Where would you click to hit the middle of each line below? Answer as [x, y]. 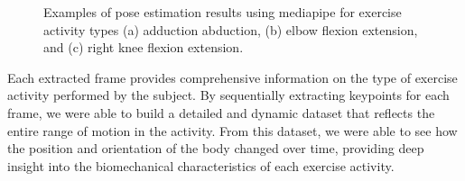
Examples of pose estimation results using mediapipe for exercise [223, 12]
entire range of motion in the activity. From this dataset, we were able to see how [232, 130]
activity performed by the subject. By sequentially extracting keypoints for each [228, 95]
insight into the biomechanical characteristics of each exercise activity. [201, 165]
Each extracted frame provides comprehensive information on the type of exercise [232, 77]
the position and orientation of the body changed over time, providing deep [216, 148]
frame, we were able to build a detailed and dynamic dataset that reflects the [221, 112]
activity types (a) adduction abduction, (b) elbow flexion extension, [231, 29]
